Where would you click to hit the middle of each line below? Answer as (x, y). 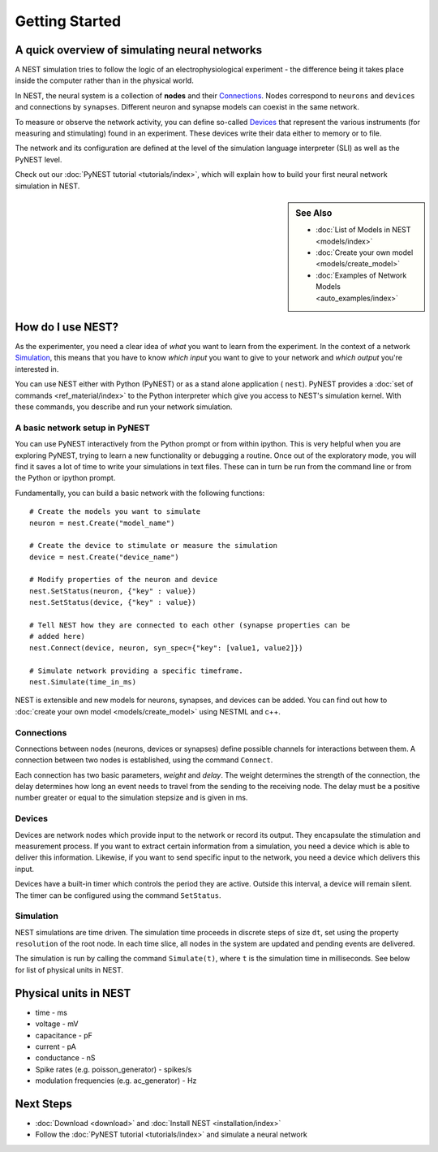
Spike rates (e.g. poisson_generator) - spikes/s (114, 1069)
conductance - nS (66, 1058)
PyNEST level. (39, 159)
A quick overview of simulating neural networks (139, 50)
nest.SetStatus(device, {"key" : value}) (113, 602)
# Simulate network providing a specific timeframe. (136, 671)
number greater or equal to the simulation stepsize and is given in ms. (131, 798)
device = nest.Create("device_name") (105, 557)
